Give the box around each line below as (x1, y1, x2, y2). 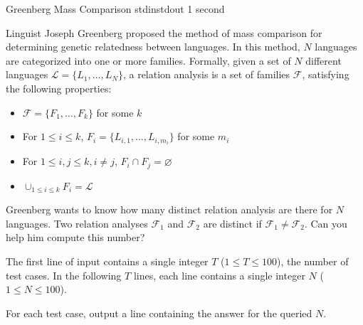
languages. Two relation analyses (6, 215, 148, 230)
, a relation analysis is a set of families (122, 67, 290, 82)
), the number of (277, 253, 349, 268)
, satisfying (302, 67, 349, 82)
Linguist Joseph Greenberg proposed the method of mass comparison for (6, 25, 322, 40)
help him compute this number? (6, 230, 145, 245)
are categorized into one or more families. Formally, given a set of (6, 53, 291, 68)
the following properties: (6, 80, 112, 95)
